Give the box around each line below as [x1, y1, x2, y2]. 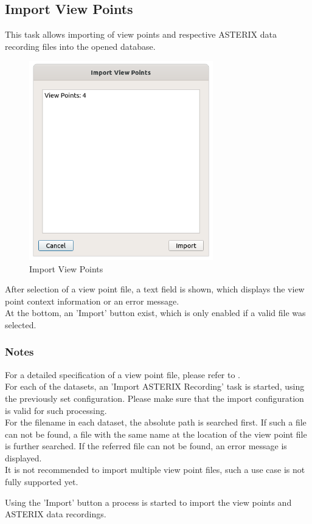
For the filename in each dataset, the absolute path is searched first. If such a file [5, 416, 307, 429]
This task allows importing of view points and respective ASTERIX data [5, 28, 277, 41]
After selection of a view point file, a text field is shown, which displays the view [5, 283, 305, 295]
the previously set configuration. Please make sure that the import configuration [5, 391, 304, 404]
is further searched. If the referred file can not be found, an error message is [5, 440, 287, 452]
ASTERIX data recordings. [5, 508, 106, 520]
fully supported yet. [5, 475, 78, 488]
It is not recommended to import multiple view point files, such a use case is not [5, 463, 305, 476]
